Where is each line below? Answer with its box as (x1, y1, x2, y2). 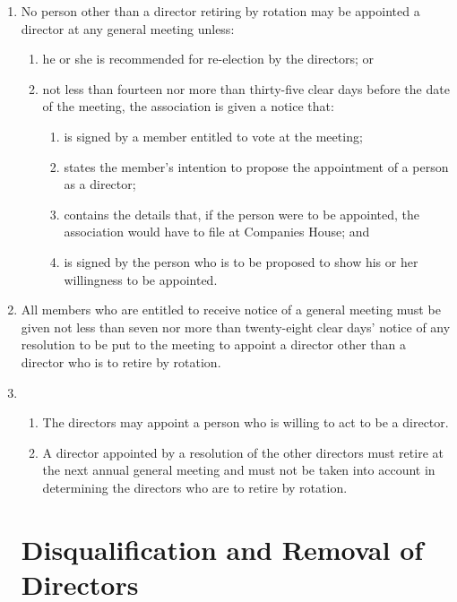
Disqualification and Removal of (21, 530, 424, 567)
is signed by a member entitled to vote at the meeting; (64, 126, 363, 145)
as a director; (64, 175, 136, 193)
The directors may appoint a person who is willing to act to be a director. (42, 413, 449, 432)
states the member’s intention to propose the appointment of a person (64, 157, 449, 176)
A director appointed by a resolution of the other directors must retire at (42, 443, 444, 461)
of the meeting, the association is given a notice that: (42, 97, 334, 116)
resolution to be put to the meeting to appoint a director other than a (21, 335, 406, 354)
